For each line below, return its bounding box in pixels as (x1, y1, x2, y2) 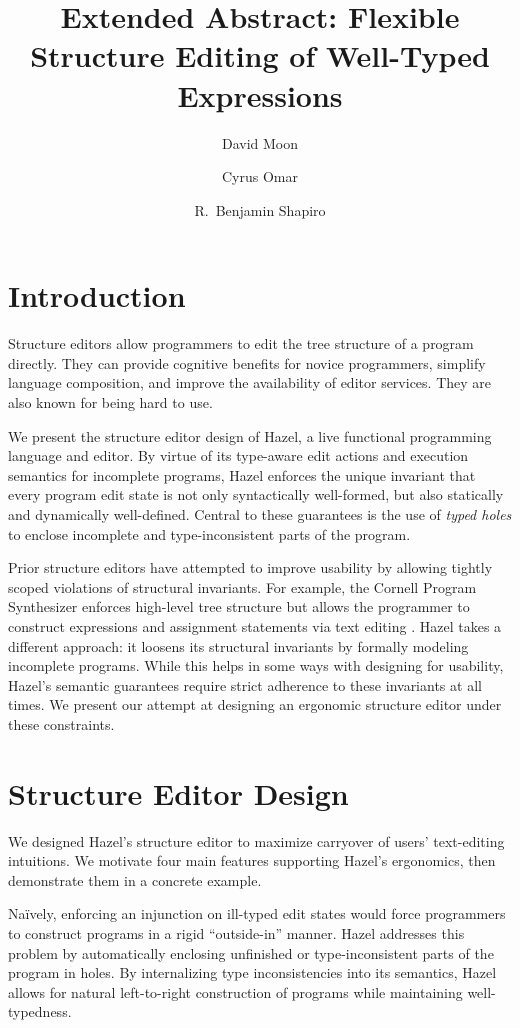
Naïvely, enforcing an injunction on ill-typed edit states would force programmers (8, 903, 506, 924)
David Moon (221, 132, 299, 153)
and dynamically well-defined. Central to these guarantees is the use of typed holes (8, 503, 512, 524)
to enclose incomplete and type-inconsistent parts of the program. (8, 523, 411, 544)
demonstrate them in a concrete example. (8, 869, 262, 890)
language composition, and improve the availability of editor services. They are (8, 372, 491, 393)
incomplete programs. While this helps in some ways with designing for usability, (8, 655, 504, 676)
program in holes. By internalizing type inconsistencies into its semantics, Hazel (8, 962, 497, 983)
